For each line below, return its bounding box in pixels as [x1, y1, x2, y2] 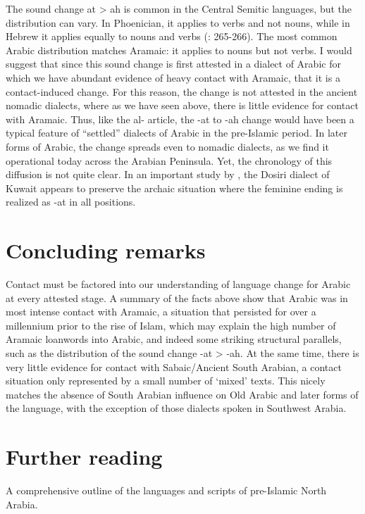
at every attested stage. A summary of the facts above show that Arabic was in [6, 290, 348, 305]
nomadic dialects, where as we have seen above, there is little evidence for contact [6, 98, 359, 113]
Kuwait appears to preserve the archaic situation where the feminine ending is [6, 180, 343, 195]
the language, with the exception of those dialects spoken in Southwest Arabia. [6, 401, 347, 415]
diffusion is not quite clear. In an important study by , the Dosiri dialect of [6, 167, 330, 182]
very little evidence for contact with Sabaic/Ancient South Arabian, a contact [6, 359, 342, 374]
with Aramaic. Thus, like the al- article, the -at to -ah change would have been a [6, 111, 354, 126]
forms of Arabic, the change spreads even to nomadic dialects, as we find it [6, 139, 329, 153]
